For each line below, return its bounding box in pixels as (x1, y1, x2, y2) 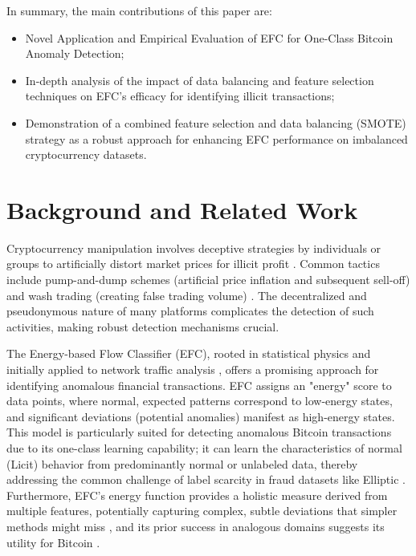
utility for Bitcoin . (6, 534, 100, 550)
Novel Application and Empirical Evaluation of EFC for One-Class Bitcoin (25, 29, 394, 46)
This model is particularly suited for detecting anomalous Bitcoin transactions (6, 424, 392, 440)
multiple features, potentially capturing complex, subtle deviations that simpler (6, 502, 398, 519)
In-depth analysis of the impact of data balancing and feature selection (25, 71, 374, 88)
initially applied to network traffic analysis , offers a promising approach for (6, 361, 379, 378)
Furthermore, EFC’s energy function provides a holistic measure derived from (6, 486, 388, 503)
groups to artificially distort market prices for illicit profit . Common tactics (6, 255, 380, 272)
